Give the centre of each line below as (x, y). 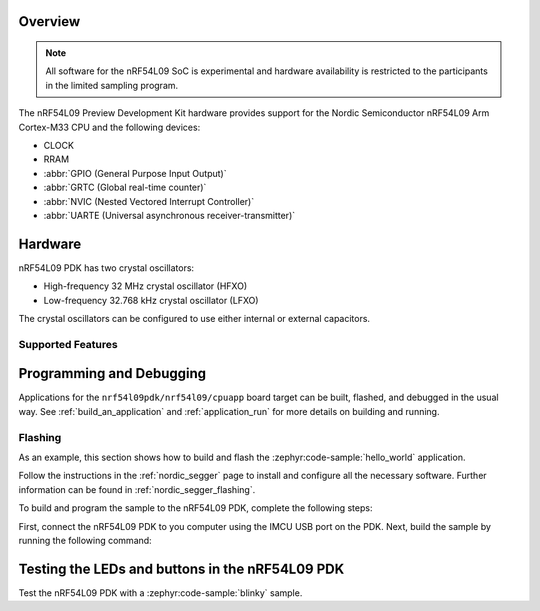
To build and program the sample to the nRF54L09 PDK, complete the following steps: (195, 508)
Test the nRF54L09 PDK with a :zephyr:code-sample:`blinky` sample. (160, 592)
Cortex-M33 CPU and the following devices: (109, 127)
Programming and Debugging (112, 373)
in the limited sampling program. (112, 85)
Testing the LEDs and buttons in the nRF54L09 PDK (181, 568)
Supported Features (68, 344)
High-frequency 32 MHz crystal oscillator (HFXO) (145, 286)
